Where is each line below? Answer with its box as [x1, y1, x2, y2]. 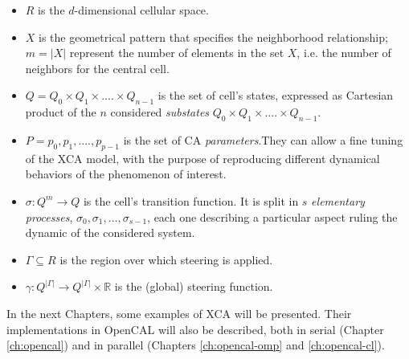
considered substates [110, 104, 210, 120]
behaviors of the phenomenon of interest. [25, 165, 227, 182]
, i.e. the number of [297, 44, 391, 61]
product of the [25, 104, 96, 120]
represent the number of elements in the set [69, 44, 284, 61]
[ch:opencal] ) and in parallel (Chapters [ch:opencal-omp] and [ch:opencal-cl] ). [6, 337, 385, 353]
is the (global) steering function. [114, 278, 273, 295]
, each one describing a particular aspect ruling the [147, 208, 398, 225]
